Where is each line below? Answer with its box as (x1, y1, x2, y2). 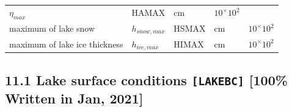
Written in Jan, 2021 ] (5, 88, 144, 107)
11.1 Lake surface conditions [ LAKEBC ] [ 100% (5, 70, 288, 89)
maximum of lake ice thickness (9, 37, 123, 50)
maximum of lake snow (9, 22, 95, 35)
